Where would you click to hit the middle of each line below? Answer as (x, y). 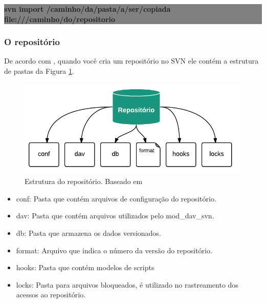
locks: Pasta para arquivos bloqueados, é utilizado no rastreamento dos (127, 284)
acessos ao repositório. (51, 295)
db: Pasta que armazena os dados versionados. (88, 233)
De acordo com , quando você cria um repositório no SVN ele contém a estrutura (131, 61)
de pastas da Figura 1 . (39, 71)
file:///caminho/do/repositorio (60, 19)
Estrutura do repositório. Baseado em (84, 181)
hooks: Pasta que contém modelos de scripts (85, 267)
